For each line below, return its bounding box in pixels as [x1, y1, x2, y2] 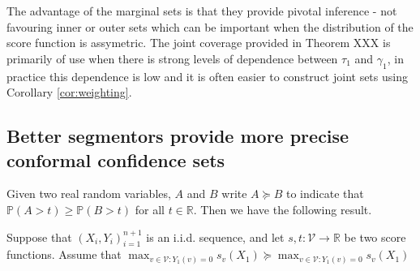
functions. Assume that [6, 246, 122, 263]
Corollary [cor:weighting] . [6, 84, 132, 101]
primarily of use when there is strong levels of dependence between [6, 49, 338, 67]
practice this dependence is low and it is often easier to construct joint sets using [6, 67, 408, 84]
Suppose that [6, 228, 72, 245]
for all [135, 200, 165, 217]
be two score [344, 228, 406, 245]
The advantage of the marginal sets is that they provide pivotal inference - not [6, 2, 397, 19]
